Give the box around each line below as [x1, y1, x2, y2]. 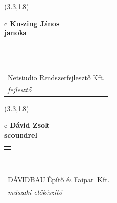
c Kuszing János [4, 18, 60, 28]
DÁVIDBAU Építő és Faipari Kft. [8, 174, 110, 184]
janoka [4, 28, 27, 38]
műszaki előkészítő [8, 186, 62, 197]
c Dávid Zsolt [4, 119, 50, 130]
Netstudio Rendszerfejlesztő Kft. [8, 72, 105, 83]
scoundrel [4, 129, 37, 140]
